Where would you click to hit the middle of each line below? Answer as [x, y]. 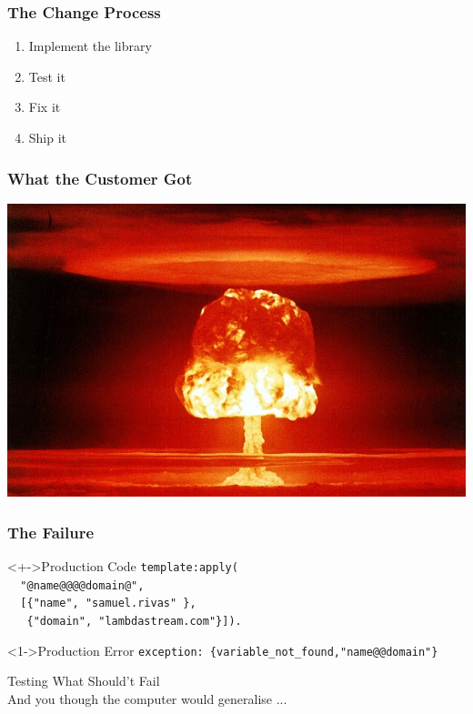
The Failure [51, 532]
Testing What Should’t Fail [84, 681]
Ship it [48, 137]
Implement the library [90, 46]
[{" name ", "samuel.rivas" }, [108, 603]
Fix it [45, 107]
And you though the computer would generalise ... [147, 699]
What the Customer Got [100, 178]
